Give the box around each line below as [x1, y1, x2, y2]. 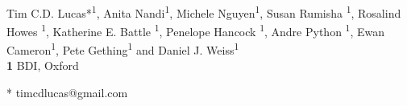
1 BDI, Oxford [6, 57, 79, 74]
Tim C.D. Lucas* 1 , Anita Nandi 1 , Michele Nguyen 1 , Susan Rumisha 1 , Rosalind [6, 2, 401, 21]
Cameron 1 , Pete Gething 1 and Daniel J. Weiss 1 [6, 39, 239, 58]
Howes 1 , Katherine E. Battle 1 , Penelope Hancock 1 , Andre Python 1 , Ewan [6, 20, 385, 39]
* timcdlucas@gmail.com [6, 84, 128, 100]
